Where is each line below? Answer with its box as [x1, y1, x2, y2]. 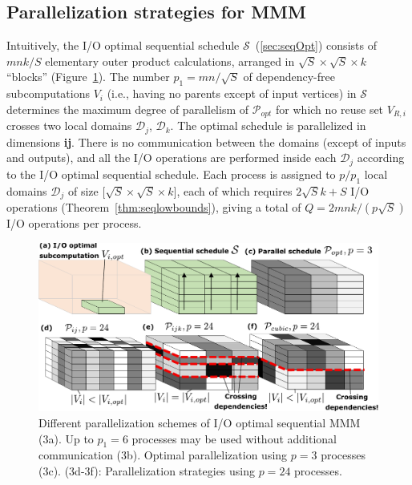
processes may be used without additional [131, 430, 337, 447]
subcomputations [6, 85, 91, 102]
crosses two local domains [6, 117, 132, 134]
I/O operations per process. [6, 214, 142, 231]
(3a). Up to [38, 430, 94, 447]
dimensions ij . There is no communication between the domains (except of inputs [6, 133, 406, 150]
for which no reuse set [276, 100, 384, 117]
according [357, 149, 405, 166]
